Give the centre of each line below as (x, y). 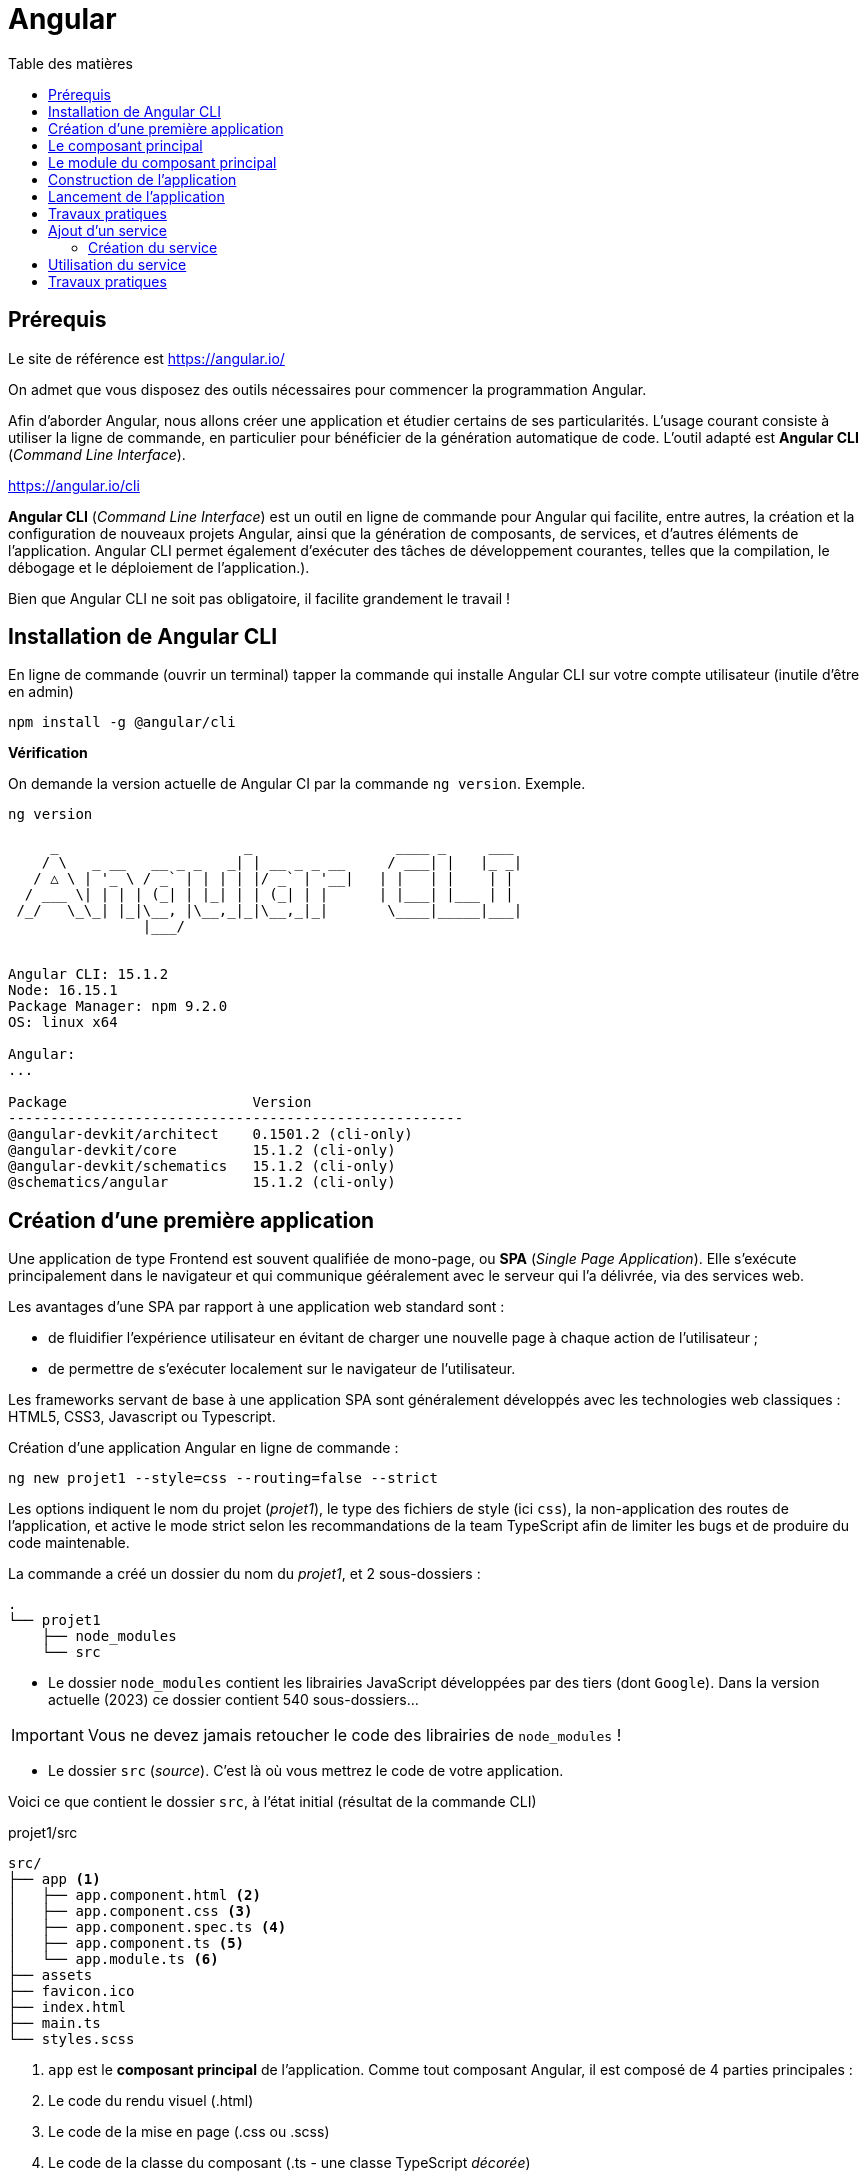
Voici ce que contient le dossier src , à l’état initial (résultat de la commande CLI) (272, 1802)
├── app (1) (54, 1879)
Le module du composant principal (162, 162)
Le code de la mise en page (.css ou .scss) (189, 2132)
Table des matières (70, 63)
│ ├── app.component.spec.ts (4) (147, 1927)
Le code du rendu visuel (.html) (151, 2101)
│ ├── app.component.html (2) (134, 1895)
